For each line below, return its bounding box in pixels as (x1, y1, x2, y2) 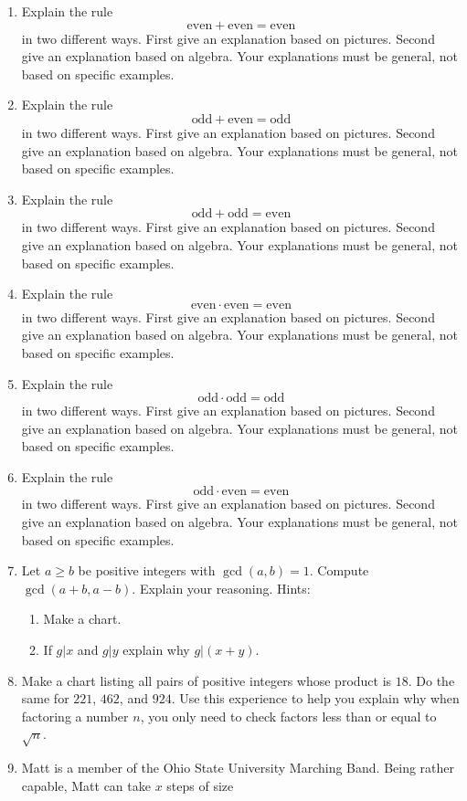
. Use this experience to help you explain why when (171, 689, 460, 708)
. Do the (408, 670, 455, 690)
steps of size (166, 775, 234, 795)
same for (21, 689, 69, 708)
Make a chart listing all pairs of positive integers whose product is (21, 670, 392, 690)
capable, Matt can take (21, 775, 151, 795)
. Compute (309, 561, 369, 580)
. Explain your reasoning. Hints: (132, 578, 311, 597)
